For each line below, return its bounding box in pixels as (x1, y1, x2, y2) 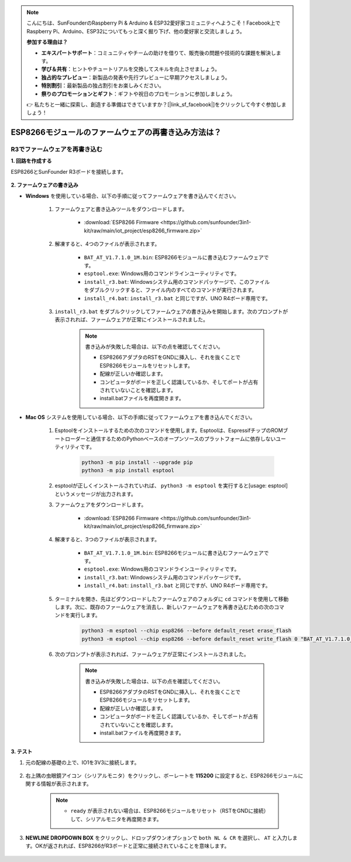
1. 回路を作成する (11, 157, 52, 164)
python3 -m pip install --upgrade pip (81, 459, 193, 465)
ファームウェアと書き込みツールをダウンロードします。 (54, 205, 187, 213)
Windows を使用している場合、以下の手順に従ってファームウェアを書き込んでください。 (25, 192, 239, 199)
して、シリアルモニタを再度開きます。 (70, 815, 162, 822)
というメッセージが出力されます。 (54, 490, 137, 497)
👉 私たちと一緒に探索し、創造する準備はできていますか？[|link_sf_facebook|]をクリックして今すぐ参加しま (26, 101, 287, 108)
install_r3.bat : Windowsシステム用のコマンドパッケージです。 (84, 573, 244, 581)
